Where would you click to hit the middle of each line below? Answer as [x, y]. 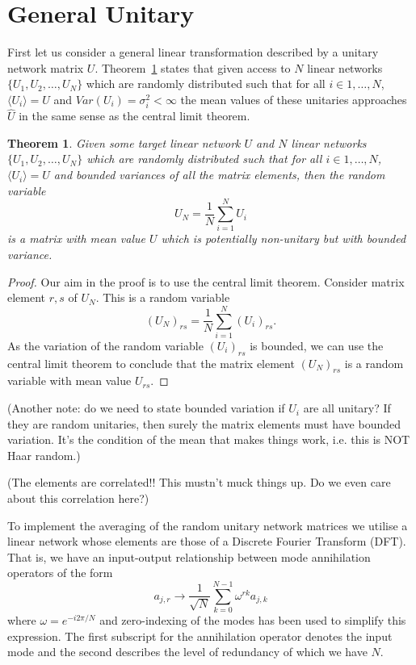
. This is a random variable [163, 297]
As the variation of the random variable [105, 345]
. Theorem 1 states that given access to [193, 67]
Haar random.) [44, 455]
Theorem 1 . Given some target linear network [124, 142]
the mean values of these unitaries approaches [294, 99]
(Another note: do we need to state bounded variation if [146, 408]
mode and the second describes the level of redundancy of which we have [187, 652]
